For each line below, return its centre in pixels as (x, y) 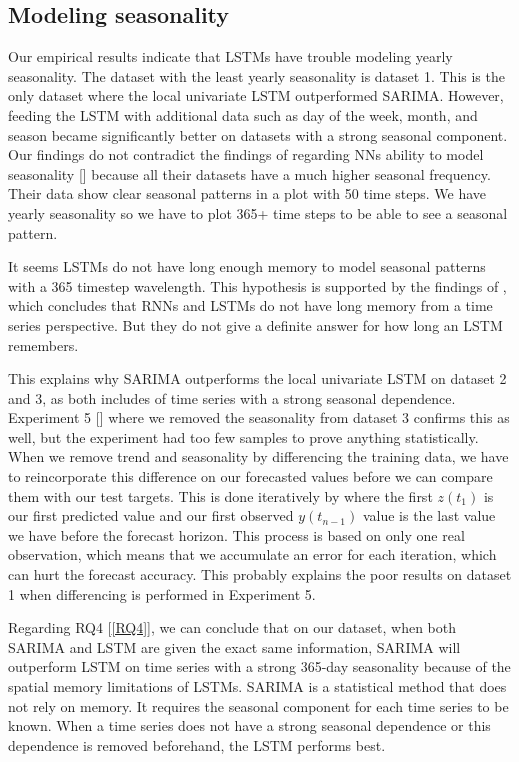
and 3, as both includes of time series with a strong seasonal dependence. (232, 397)
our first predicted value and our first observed (151, 515)
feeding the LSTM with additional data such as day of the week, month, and (243, 114)
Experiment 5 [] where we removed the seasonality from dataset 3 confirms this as (259, 417)
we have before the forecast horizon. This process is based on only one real (236, 534)
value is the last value (429, 515)
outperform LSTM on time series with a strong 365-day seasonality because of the (259, 666)
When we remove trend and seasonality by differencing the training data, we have (258, 456)
